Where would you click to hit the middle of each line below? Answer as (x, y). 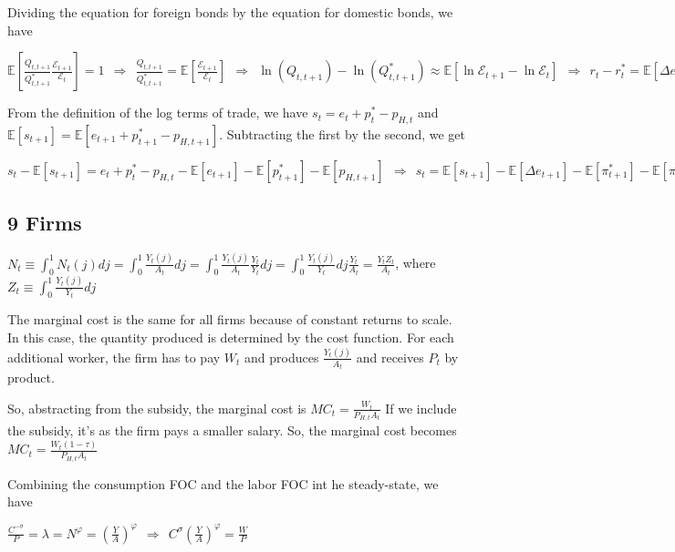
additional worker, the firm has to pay (114, 357)
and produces (282, 357)
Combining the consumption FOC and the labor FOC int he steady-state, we (223, 483)
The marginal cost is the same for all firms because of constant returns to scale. (230, 319)
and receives (390, 357)
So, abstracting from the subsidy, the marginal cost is (157, 408)
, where (415, 263)
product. (31, 378)
